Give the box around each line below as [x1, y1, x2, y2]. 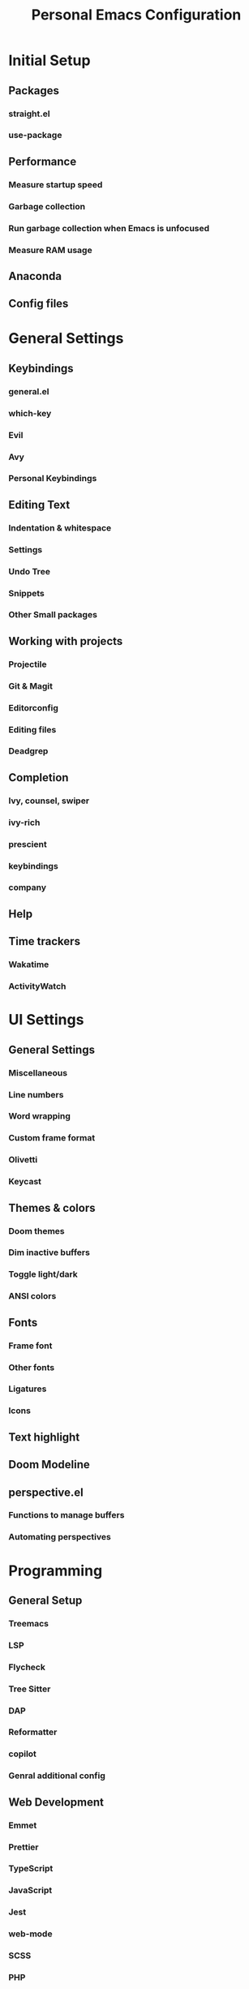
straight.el [8, 108, 50, 119]
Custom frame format [8, 1132, 96, 1144]
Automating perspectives [8, 1531, 111, 1543]
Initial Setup [8, 51, 91, 70]
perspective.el [8, 1485, 84, 1499]
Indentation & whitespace [8, 522, 112, 533]
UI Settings [8, 1011, 84, 1029]
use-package [8, 130, 62, 141]
